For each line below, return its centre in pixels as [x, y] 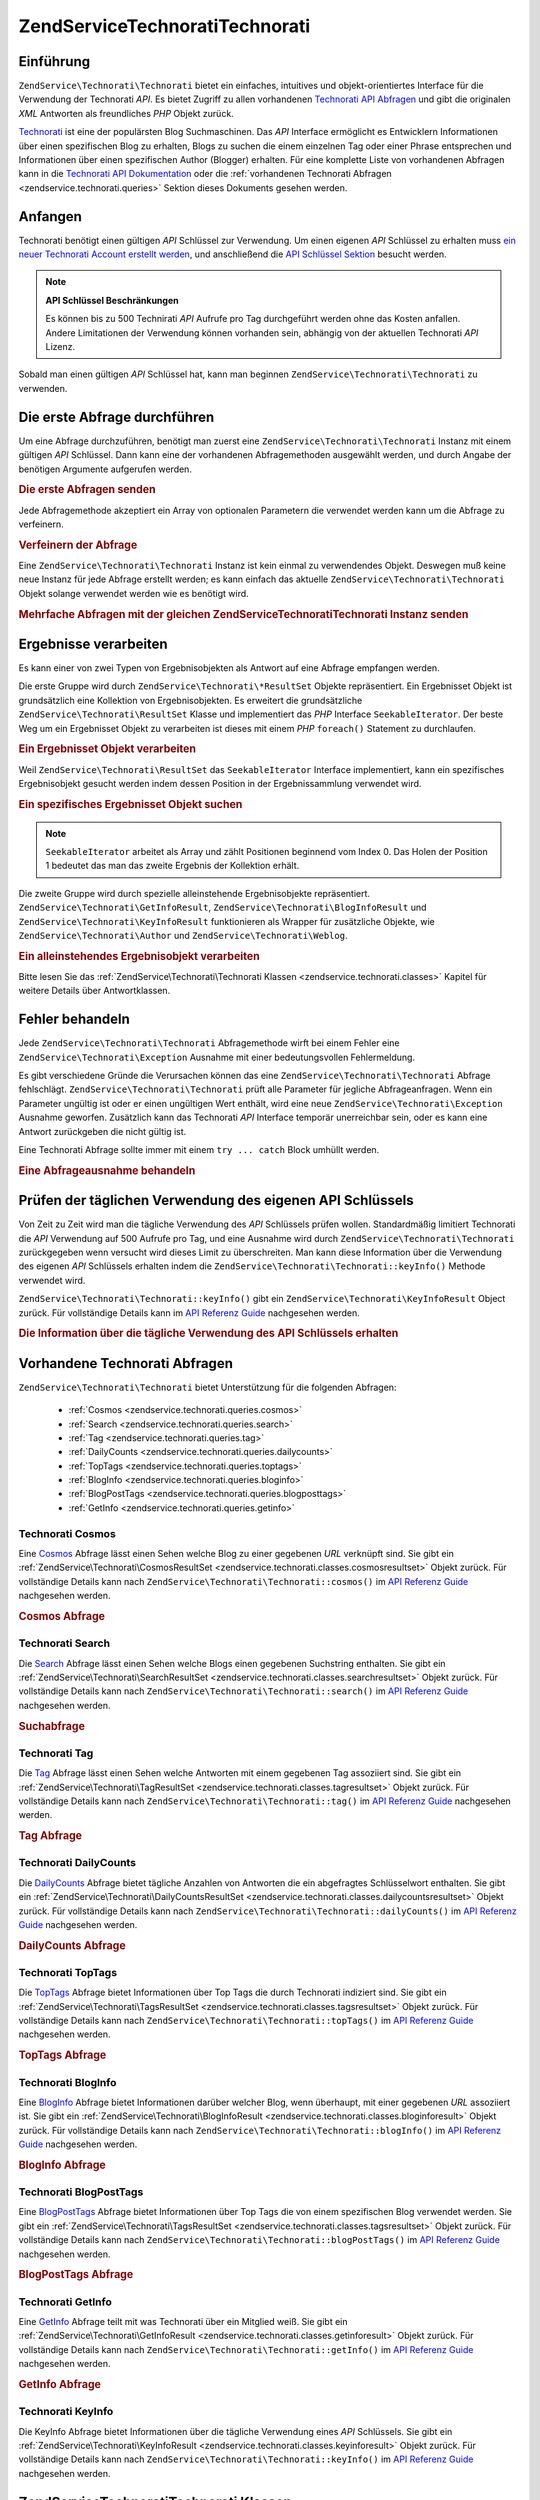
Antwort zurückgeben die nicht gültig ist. [102, 1131]
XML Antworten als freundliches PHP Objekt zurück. [126, 113]
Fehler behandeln [74, 1019]
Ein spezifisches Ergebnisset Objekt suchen [130, 804]
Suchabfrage [51, 1726]
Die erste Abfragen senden [87, 490]
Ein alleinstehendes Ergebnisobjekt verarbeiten [139, 956]
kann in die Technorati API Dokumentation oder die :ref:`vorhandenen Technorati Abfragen [205, 174]
